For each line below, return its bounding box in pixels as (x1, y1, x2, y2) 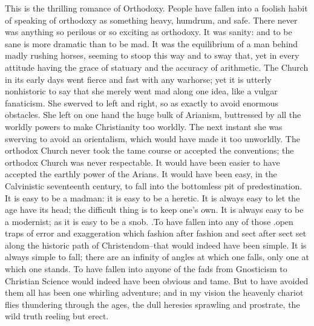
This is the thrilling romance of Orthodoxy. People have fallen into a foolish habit (5, 2, 308, 14)
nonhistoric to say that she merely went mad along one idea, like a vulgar (5, 85, 278, 97)
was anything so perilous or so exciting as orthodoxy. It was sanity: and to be (5, 25, 292, 38)
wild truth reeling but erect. (5, 310, 109, 322)
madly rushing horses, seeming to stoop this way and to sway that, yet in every (5, 49, 299, 62)
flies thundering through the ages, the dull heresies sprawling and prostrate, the (5, 298, 300, 310)
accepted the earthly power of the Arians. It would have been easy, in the (5, 168, 277, 180)
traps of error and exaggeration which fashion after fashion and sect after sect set (5, 227, 307, 240)
